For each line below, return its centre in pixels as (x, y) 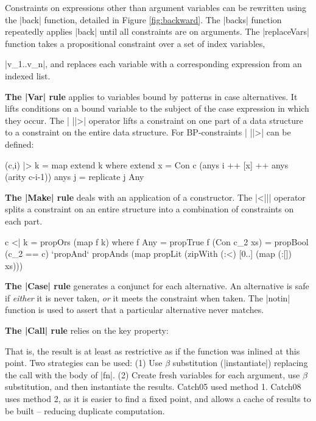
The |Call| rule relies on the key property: (87, 330)
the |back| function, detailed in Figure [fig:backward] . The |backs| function (143, 19)
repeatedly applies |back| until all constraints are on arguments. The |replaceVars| (157, 31)
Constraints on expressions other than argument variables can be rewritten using (156, 7)
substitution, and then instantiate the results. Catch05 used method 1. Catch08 (153, 387)
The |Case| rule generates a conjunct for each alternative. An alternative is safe (157, 286)
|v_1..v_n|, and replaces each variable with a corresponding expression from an (153, 64)
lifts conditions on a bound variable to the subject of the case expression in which (157, 108)
